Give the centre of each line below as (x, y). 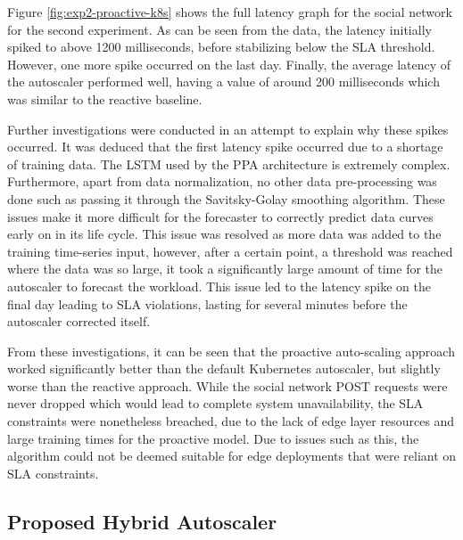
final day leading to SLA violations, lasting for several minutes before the (207, 303)
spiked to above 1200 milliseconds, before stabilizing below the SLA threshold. (221, 47)
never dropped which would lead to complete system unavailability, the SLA (215, 403)
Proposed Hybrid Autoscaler (142, 521)
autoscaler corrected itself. (79, 321)
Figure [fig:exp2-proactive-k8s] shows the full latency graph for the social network (230, 12)
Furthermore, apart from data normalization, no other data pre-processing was (222, 181)
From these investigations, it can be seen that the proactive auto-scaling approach (231, 351)
